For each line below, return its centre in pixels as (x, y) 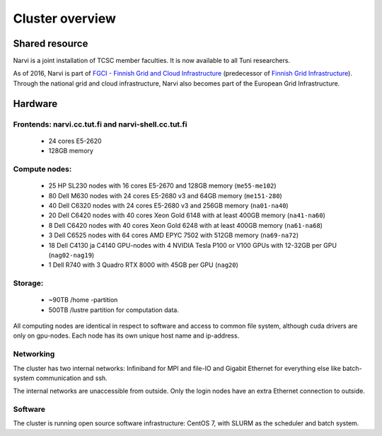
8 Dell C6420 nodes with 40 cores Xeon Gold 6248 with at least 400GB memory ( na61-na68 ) (186, 225)
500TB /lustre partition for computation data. (114, 310)
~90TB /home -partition (83, 300)
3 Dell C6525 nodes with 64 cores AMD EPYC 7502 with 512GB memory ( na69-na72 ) (173, 235)
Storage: (28, 283)
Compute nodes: (42, 168)
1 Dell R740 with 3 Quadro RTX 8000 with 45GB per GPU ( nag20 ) (143, 265)
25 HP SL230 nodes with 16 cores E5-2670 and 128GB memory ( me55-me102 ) (162, 186)
